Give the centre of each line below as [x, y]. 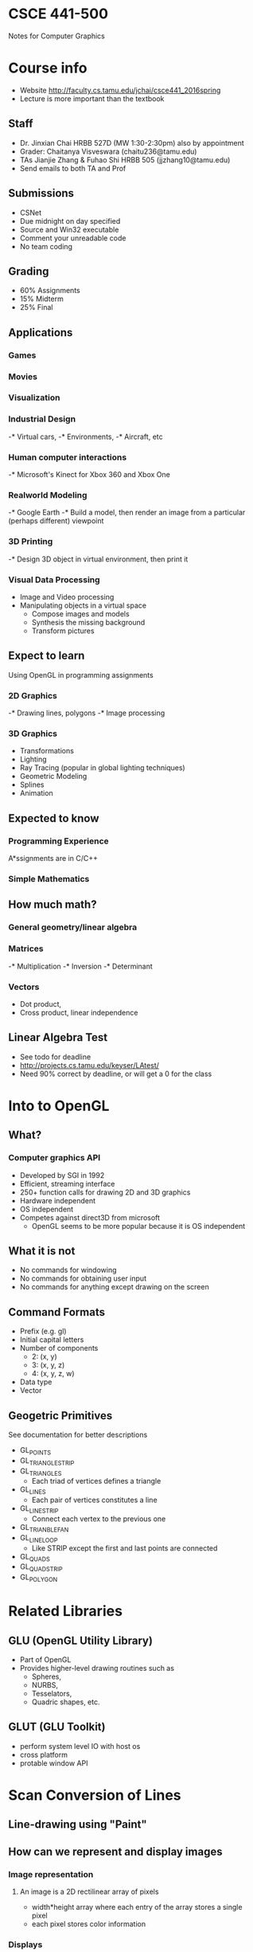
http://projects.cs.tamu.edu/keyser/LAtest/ [89, 1065]
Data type [36, 1382]
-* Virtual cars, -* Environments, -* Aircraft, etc [86, 436]
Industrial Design [42, 419]
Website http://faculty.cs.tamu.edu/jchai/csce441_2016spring [120, 90]
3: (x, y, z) [48, 1365]
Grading [29, 271]
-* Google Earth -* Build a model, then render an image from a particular [127, 512]
